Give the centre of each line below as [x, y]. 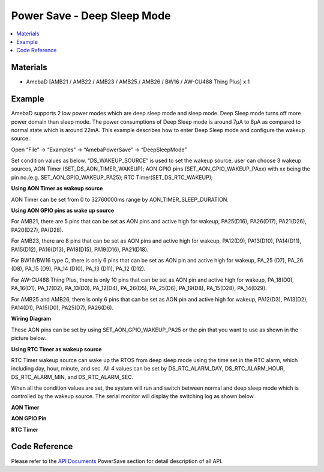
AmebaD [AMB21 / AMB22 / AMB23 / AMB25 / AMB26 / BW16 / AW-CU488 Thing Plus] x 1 [138, 82]
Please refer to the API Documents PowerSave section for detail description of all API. [117, 461]
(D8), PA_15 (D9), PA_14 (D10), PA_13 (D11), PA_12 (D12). [78, 269]
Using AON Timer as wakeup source [57, 189]
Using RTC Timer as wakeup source [56, 349]
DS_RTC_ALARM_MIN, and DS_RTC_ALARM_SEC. [72, 377]
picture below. [28, 338]
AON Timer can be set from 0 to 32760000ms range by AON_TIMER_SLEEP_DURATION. [120, 199]
